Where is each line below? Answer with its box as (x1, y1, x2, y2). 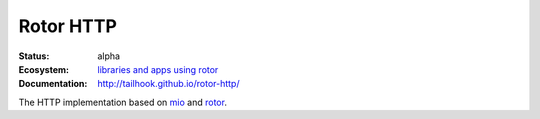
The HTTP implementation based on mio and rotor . (18, 96, 227, 108)
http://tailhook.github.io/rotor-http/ (97, 78, 240, 90)
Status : (18, 50, 50, 62)
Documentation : (18, 78, 88, 90)
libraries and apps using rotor (97, 63, 219, 75)
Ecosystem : (18, 63, 70, 75)
